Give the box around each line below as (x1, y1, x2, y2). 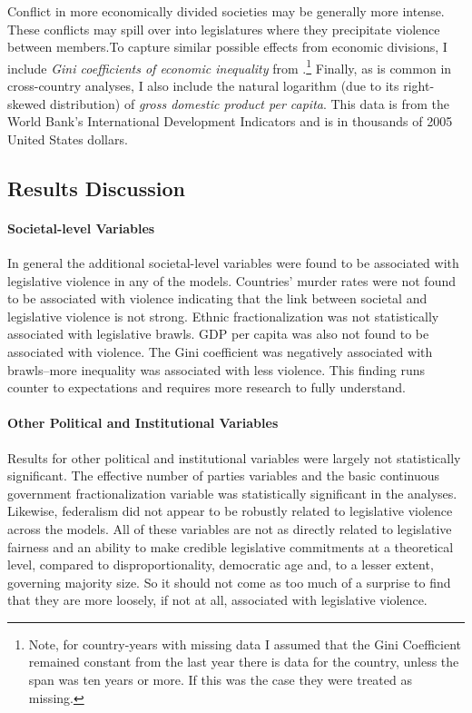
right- (403, 76, 435, 95)
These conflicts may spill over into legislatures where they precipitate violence (7, 19, 440, 38)
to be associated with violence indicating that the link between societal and (7, 289, 428, 308)
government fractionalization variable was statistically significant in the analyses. (7, 483, 457, 502)
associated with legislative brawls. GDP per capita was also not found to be (7, 324, 429, 343)
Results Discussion (7, 173, 185, 202)
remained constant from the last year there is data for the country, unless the (28, 652, 459, 671)
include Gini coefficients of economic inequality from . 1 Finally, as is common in (7, 55, 452, 77)
